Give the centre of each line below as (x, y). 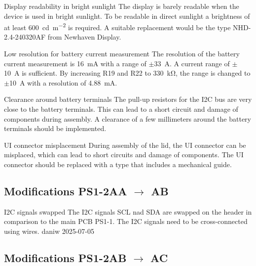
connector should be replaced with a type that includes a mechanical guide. (118, 164)
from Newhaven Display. (84, 37)
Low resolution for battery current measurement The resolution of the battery (122, 54)
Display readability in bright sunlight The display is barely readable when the (122, 6)
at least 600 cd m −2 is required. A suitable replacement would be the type (117, 26)
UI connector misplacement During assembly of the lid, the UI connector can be (125, 145)
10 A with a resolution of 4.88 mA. (63, 82)
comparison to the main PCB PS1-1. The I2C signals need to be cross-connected (126, 221)
